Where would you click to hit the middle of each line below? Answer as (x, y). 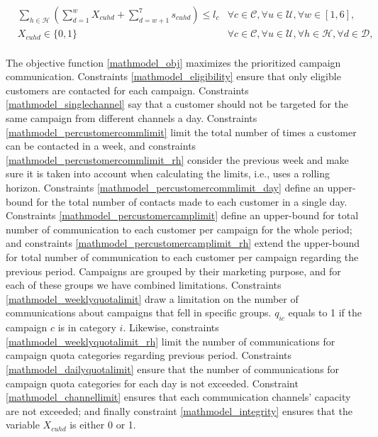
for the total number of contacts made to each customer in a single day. (192, 201)
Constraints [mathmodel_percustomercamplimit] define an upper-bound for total (182, 215)
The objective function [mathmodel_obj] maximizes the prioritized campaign (173, 62)
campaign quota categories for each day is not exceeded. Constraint (152, 383)
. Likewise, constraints (171, 327)
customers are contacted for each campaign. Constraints (127, 90)
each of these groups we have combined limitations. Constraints (144, 285)
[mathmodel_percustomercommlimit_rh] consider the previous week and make (177, 159)
